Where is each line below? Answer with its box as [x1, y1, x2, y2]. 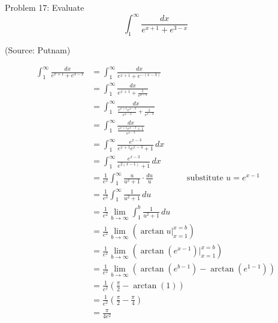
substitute [186, 174, 223, 183]
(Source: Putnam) [5, 43, 71, 56]
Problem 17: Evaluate [5, 1, 84, 13]
